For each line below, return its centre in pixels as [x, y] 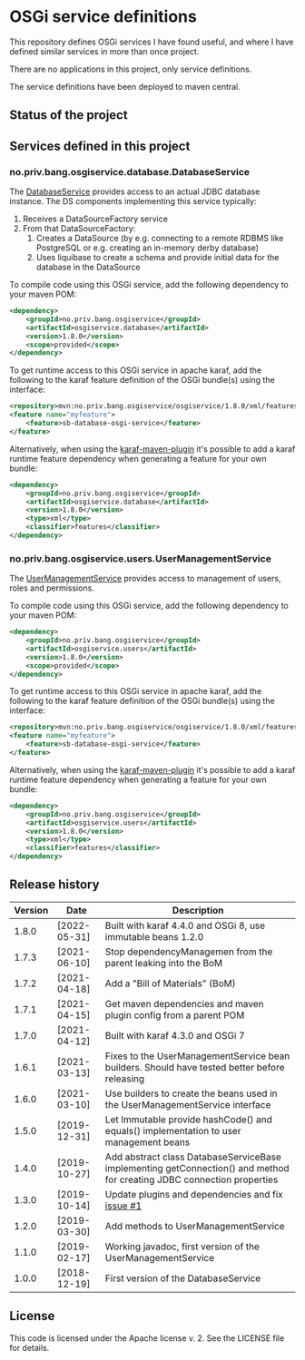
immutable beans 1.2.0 [154, 936]
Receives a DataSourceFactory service [95, 219]
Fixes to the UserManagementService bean [197, 1056]
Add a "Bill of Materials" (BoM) [170, 983]
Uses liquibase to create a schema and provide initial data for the [157, 258]
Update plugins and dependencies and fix [194, 1194]
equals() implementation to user [173, 1130]
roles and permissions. [52, 588]
